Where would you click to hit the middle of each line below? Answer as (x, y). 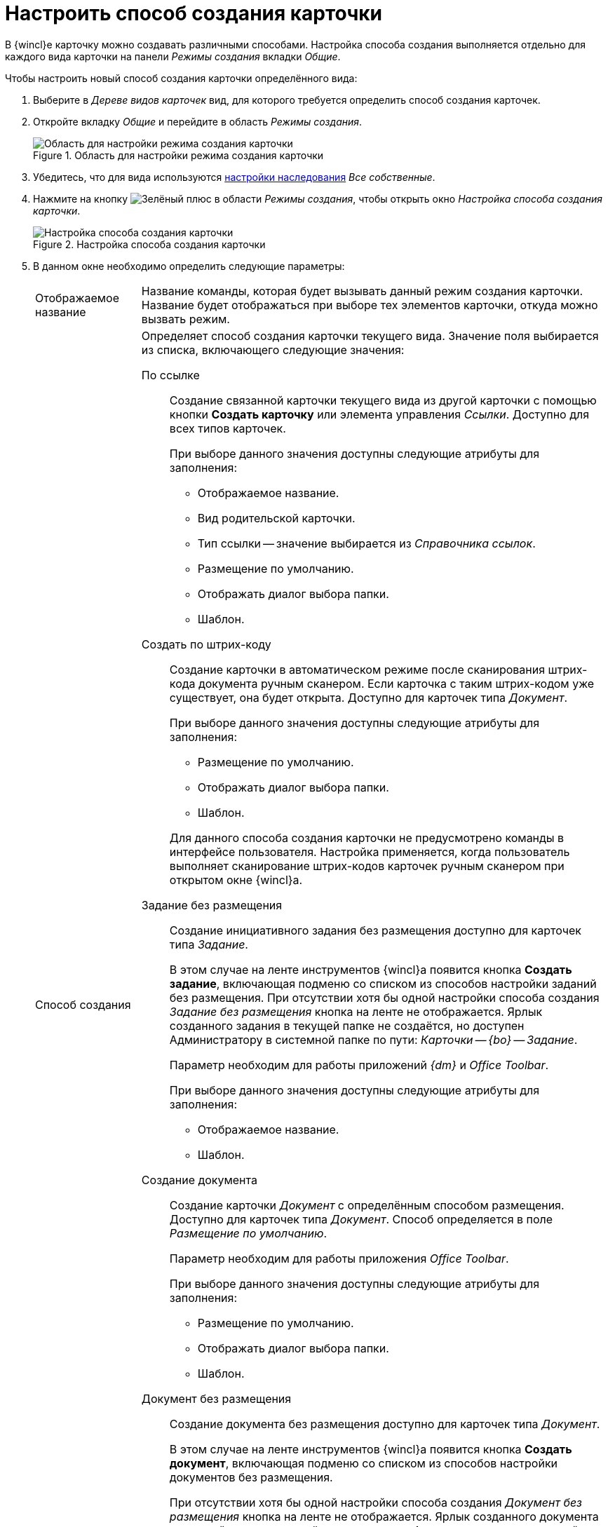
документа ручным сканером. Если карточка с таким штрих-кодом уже (397, 683)
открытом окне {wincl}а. (236, 880)
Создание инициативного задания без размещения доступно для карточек (375, 930)
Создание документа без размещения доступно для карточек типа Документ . (385, 1424)
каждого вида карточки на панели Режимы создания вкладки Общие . (173, 56)
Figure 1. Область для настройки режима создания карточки (178, 155)
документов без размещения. (251, 1477)
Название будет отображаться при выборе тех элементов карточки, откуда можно (370, 305)
